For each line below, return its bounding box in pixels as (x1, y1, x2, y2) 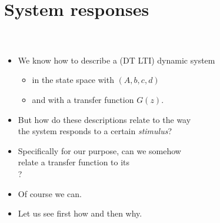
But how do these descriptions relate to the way (18, 113, 191, 125)
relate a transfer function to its (18, 156, 130, 168)
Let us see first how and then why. (18, 207, 142, 219)
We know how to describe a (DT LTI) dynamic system (18, 54, 215, 66)
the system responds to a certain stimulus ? (18, 125, 172, 137)
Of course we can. (18, 187, 82, 199)
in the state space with (32, 74, 114, 86)
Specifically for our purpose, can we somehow (18, 144, 181, 157)
